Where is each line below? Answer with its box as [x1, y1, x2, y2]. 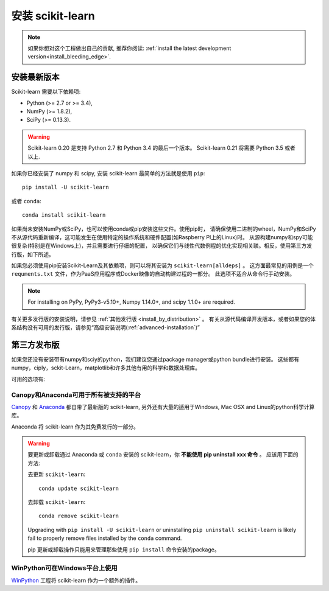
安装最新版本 [11, 72, 60, 82]
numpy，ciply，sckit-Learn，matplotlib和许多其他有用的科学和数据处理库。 [11, 364, 201, 371]
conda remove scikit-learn [38, 512, 119, 520]
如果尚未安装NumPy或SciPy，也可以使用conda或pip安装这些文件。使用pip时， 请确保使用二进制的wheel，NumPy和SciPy [11, 225, 316, 233]
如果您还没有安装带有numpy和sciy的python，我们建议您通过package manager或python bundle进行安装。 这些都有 [11, 355, 300, 363]
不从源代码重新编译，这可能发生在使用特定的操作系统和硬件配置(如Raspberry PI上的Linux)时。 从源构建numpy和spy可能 [11, 233, 313, 240]
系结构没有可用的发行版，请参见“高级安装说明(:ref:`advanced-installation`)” [11, 324, 200, 331]
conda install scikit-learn [22, 212, 106, 219]
